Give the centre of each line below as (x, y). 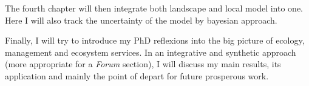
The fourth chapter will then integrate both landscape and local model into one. (154, 8)
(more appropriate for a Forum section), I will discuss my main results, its (143, 64)
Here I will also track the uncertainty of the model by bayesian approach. (141, 20)
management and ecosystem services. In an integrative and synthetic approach (151, 52)
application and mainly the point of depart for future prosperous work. (137, 75)
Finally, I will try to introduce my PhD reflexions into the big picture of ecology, (155, 40)
